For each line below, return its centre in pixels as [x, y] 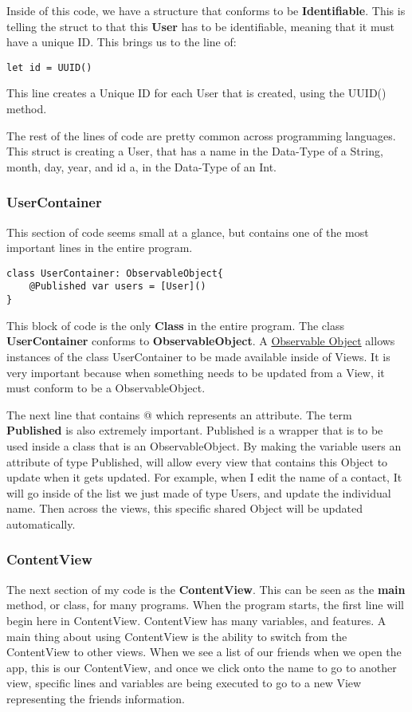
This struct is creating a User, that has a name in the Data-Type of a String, [195, 151]
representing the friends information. [96, 698]
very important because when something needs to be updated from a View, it [196, 372]
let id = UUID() [49, 67]
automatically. [41, 523]
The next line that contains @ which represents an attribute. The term [179, 414]
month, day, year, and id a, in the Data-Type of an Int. [141, 166]
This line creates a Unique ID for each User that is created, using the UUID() [196, 93]
